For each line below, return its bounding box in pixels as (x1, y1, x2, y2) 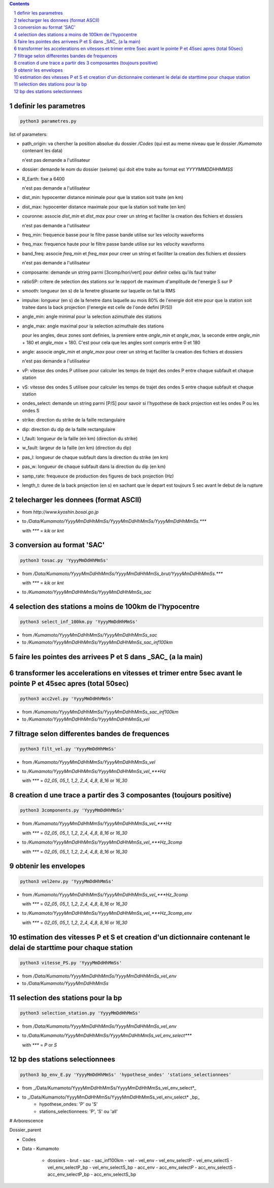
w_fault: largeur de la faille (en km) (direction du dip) (22, 445, 131, 451)
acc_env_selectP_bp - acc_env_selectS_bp (47, 1171, 136, 1177)
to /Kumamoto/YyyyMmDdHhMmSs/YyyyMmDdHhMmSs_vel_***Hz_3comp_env (22, 910, 192, 916)
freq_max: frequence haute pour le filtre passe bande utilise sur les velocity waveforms (22, 241, 205, 247)
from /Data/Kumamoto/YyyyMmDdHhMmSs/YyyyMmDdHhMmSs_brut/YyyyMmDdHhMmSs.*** (22, 570, 223, 577)
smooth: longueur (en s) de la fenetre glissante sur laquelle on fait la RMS (22, 288, 176, 294)
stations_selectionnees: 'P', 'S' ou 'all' (39, 1108, 118, 1114)
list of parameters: (9, 131, 48, 137)
